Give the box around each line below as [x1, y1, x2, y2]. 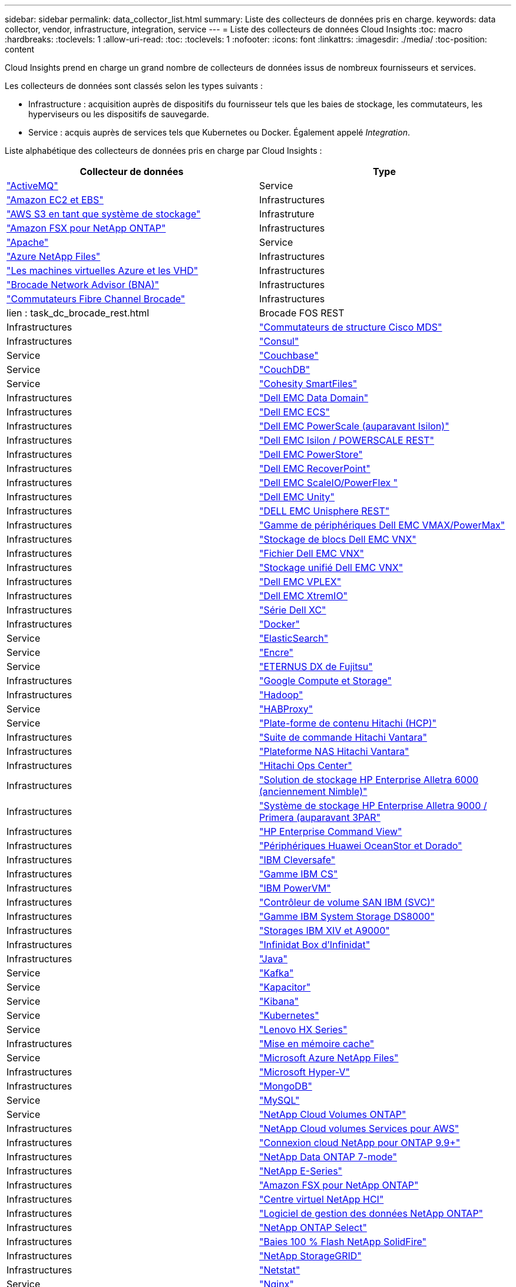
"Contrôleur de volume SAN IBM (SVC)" [259, 896, 435, 908]
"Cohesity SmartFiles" [259, 378, 358, 390]
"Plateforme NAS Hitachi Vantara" [259, 745, 409, 757]
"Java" [259, 953, 288, 965]
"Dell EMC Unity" [259, 491, 335, 503]
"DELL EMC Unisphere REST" [259, 505, 390, 517]
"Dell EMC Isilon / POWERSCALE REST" [259, 434, 434, 446]
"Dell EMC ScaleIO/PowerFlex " [259, 477, 398, 489]
